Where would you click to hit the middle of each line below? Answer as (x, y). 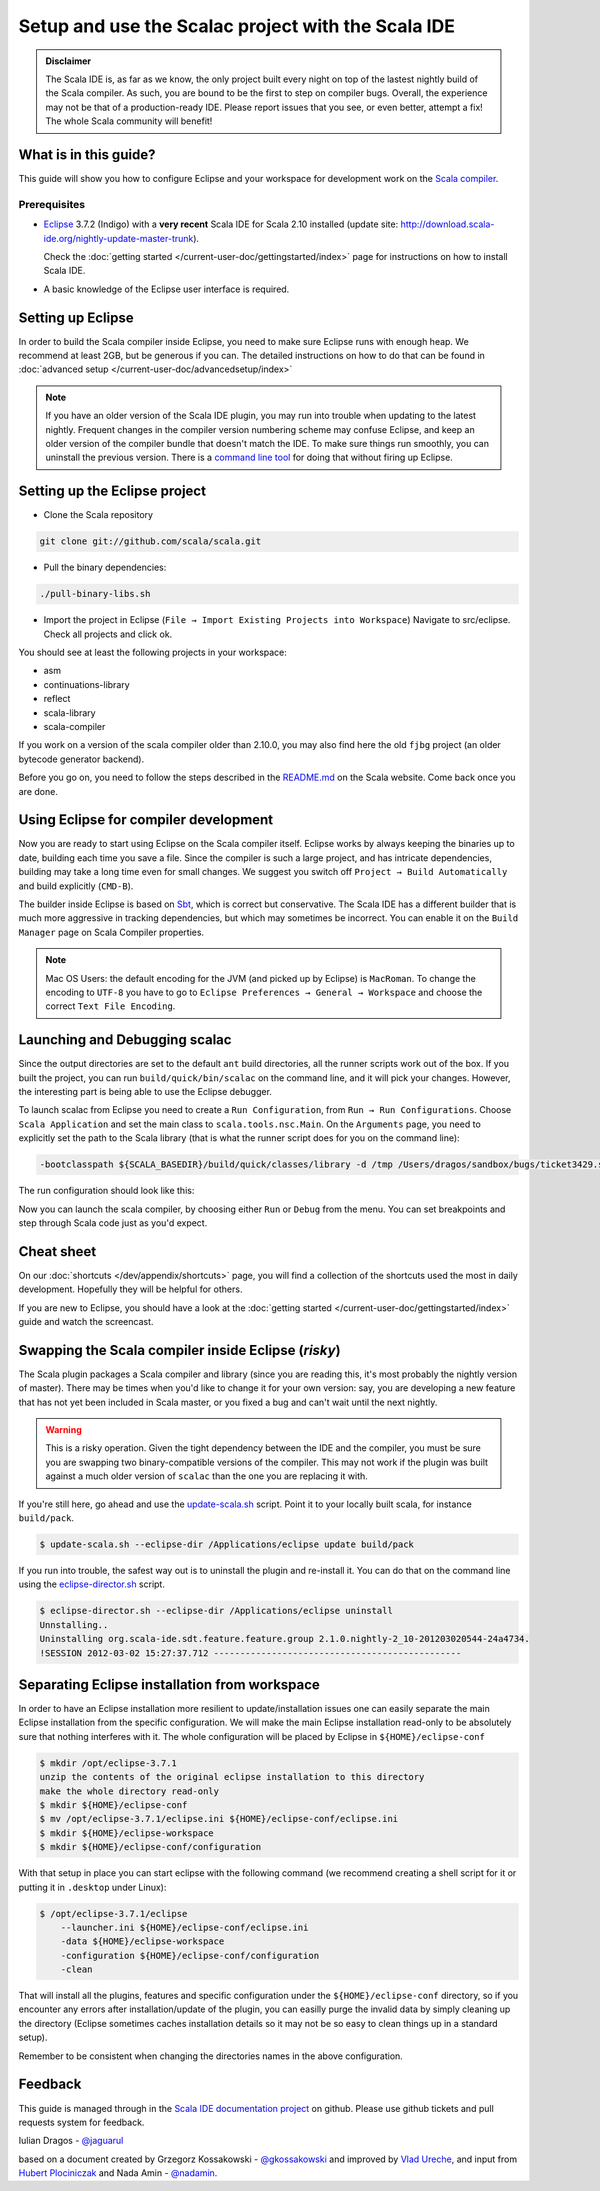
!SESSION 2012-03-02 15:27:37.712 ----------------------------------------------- (250, 1653)
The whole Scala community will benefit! (129, 121)
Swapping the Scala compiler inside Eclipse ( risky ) (179, 1350)
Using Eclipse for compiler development (146, 820)
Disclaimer (68, 61)
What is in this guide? (87, 154)
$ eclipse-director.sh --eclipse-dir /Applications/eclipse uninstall (216, 1611)
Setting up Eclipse (76, 317)
